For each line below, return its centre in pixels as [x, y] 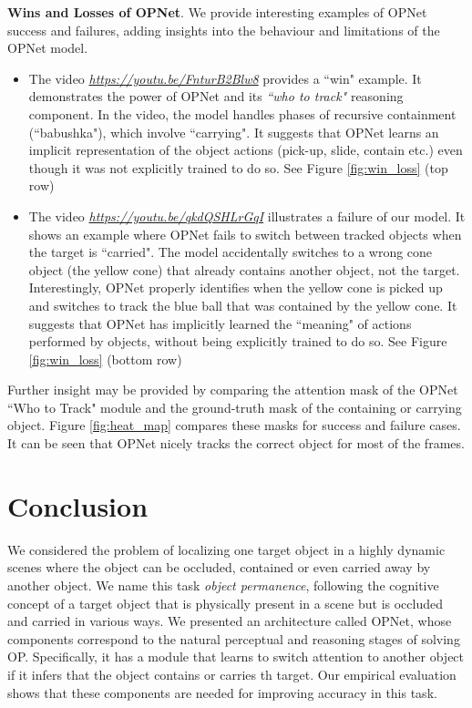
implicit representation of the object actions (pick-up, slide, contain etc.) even [246, 150]
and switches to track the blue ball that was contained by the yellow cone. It [243, 305]
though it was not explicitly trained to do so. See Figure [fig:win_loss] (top [238, 167]
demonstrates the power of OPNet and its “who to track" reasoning [216, 96]
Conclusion [78, 505]
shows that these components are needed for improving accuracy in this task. [222, 692]
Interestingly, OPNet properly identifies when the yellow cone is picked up [236, 287]
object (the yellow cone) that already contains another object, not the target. [244, 269]
